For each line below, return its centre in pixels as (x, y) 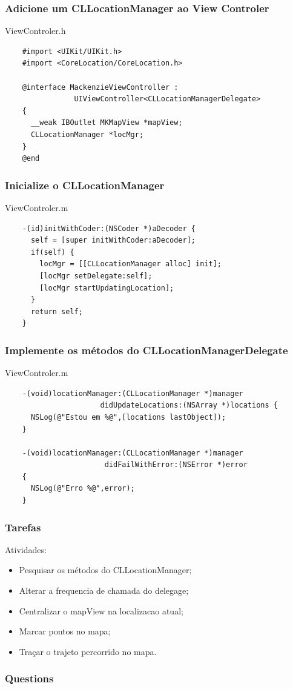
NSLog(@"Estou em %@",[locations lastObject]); (128, 417)
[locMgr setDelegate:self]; (96, 276)
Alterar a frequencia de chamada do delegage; (104, 590)
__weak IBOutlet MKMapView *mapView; (107, 123)
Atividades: (26, 549)
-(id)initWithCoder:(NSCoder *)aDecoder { (109, 228)
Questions (29, 678)
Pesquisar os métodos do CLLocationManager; (105, 570)
